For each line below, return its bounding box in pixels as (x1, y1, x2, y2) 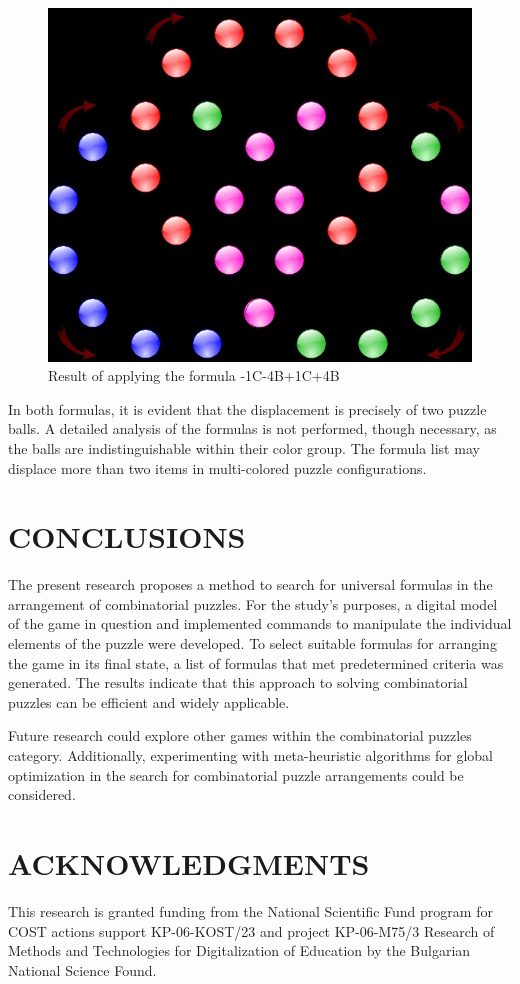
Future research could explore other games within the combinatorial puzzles (8, 725, 472, 746)
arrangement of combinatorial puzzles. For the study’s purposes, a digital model (8, 593, 498, 614)
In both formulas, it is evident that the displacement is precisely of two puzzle (8, 398, 487, 419)
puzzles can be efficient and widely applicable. (8, 691, 290, 712)
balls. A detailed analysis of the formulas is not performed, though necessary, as (8, 418, 497, 439)
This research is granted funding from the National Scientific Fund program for (8, 900, 493, 921)
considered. (8, 784, 76, 805)
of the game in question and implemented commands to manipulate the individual (8, 613, 512, 634)
